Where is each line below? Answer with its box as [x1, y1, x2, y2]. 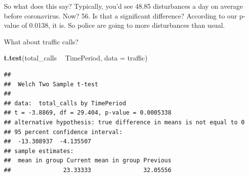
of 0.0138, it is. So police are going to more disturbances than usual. [21, 20, 225, 30]
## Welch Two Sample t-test [4, 80, 98, 88]
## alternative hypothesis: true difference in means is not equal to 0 [4, 118, 245, 126]
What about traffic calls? [4, 36, 78, 46]
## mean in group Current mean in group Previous [4, 157, 172, 164]
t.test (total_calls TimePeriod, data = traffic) [4, 53, 148, 63]
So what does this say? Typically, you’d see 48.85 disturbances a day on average [4, 1, 243, 11]
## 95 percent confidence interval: [4, 128, 123, 136]
